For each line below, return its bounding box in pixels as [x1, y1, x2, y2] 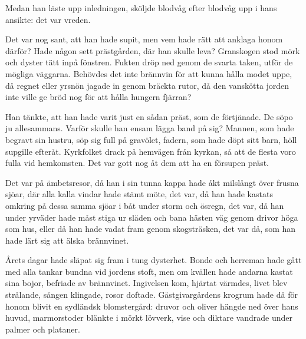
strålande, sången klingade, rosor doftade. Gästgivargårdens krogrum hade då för [5, 288, 298, 301]
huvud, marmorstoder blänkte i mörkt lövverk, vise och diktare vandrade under [5, 311, 293, 324]
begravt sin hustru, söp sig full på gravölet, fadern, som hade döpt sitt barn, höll [5, 133, 297, 145]
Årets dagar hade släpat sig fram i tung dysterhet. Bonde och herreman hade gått [5, 254, 302, 266]
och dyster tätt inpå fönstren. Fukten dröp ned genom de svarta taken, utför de [5, 56, 293, 68]
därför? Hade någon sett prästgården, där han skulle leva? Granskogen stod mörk [5, 44, 300, 56]
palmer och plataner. [5, 323, 80, 335]
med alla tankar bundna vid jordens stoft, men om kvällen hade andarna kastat [5, 265, 293, 277]
